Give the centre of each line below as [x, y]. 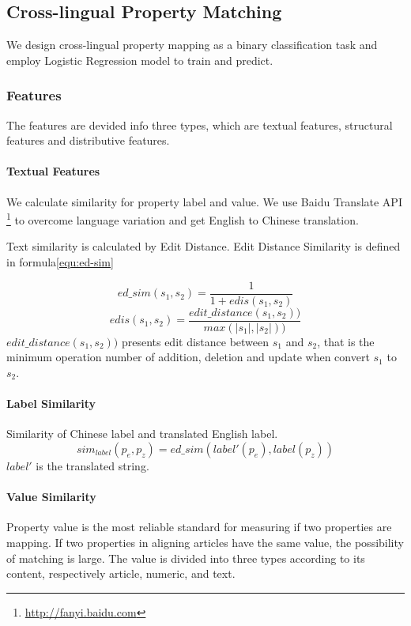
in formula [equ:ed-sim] [60, 262]
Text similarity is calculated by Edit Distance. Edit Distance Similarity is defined [204, 246]
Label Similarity [51, 404]
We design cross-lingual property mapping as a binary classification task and [192, 45]
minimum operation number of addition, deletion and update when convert [188, 357]
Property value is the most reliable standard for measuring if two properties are [199, 527]
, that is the [346, 341]
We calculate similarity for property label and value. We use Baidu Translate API [204, 201]
